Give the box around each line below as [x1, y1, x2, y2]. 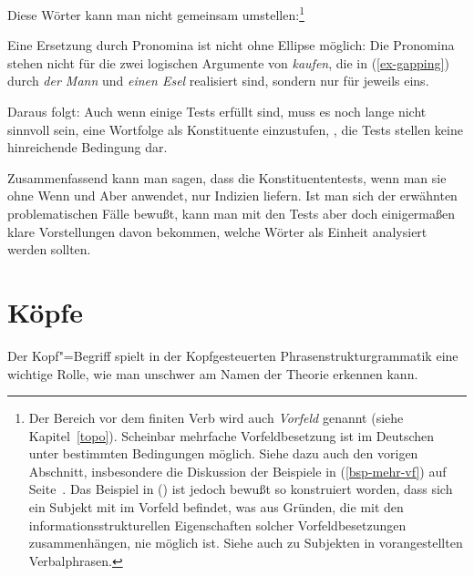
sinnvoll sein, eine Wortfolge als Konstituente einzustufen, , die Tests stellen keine [7, 119, 463, 139]
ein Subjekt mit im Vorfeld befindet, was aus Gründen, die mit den [28, 498, 404, 517]
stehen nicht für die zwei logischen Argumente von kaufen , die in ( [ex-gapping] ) [7, 53, 449, 72]
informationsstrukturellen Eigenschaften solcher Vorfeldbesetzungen [28, 515, 407, 534]
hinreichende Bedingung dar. [7, 138, 168, 157]
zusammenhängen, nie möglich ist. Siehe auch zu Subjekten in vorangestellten [28, 533, 463, 552]
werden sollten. [7, 240, 91, 259]
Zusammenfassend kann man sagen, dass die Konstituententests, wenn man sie [7, 168, 447, 187]
